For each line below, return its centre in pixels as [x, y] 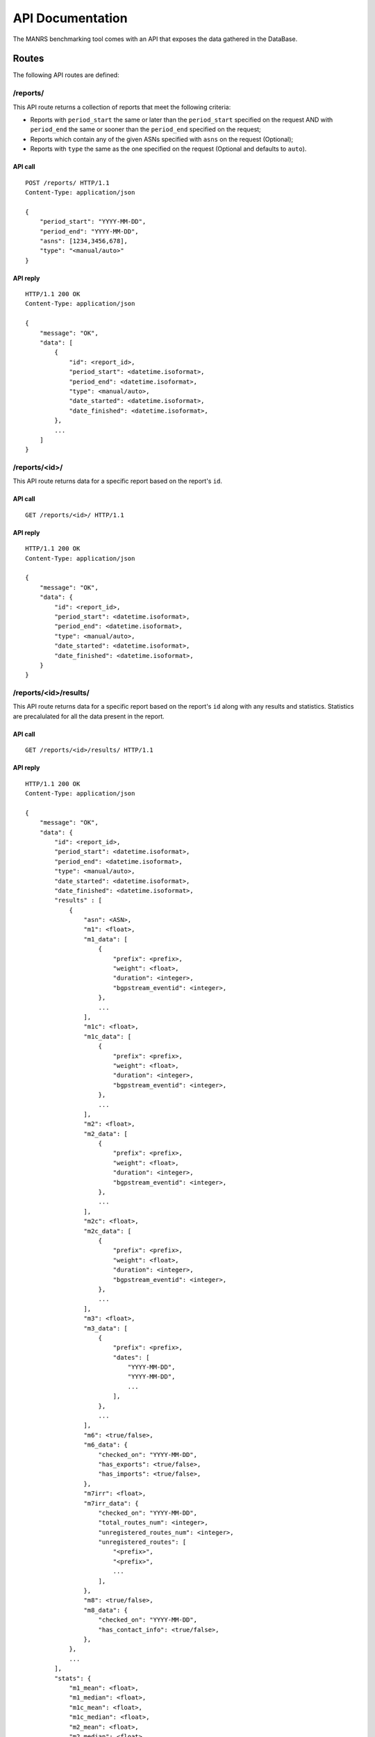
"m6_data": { [106, 1445]
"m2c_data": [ [108, 1231]
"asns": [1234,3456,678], [84, 241]
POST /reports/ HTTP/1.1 [67, 183]
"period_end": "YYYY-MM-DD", [89, 231]
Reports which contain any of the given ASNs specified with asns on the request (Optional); [162, 139]
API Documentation [70, 18]
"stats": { [73, 1678]
